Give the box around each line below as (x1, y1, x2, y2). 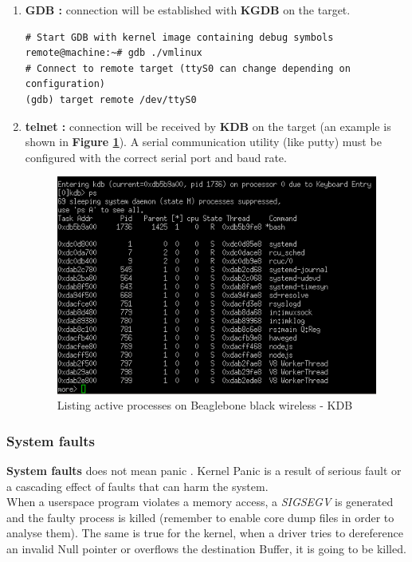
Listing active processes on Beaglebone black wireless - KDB (57, 397, 353, 414)
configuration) (25, 78, 106, 90)
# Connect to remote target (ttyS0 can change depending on (25, 62, 351, 74)
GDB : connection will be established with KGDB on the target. (25, 2, 351, 18)
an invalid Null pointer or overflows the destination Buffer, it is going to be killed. (6, 540, 406, 556)
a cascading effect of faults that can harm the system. (6, 477, 269, 494)
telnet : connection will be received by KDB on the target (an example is (25, 117, 391, 134)
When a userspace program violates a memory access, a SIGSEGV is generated (6, 493, 394, 510)
